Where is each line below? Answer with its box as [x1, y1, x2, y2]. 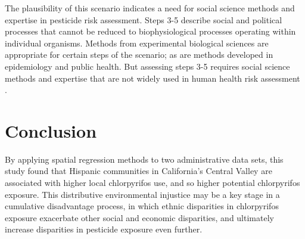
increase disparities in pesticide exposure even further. [5, 223, 203, 235]
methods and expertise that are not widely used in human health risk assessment [5, 72, 300, 84]
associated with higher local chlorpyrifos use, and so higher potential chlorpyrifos [5, 176, 300, 189]
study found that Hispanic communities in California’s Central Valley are [5, 164, 272, 177]
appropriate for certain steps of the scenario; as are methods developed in [5, 48, 273, 61]
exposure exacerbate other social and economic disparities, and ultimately [5, 211, 274, 224]
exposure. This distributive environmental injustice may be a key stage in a [5, 188, 280, 200]
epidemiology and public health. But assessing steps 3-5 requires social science [5, 60, 290, 72]
